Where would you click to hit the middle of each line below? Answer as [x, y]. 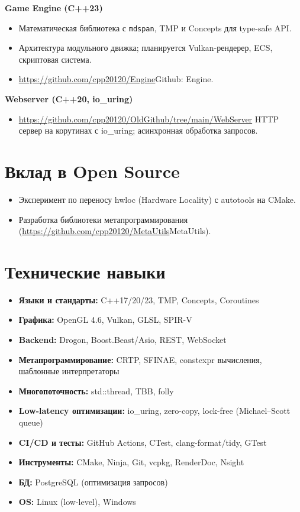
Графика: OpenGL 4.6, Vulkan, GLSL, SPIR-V [105, 320]
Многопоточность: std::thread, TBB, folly [96, 391]
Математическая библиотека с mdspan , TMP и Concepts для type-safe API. [155, 27]
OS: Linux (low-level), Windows [77, 502]
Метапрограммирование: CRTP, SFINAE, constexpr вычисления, [140, 359]
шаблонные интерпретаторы [69, 371]
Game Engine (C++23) [54, 8]
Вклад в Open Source [92, 171]
